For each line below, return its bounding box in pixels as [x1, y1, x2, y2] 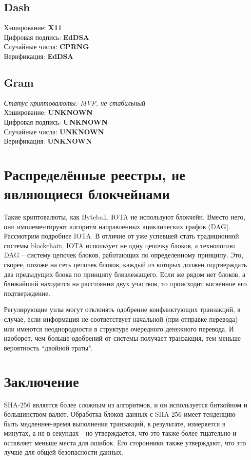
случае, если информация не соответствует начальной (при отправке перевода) [4, 314, 238, 324]
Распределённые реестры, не [4, 164, 186, 184]
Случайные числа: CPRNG [4, 41, 89, 52]
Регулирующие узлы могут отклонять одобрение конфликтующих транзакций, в [4, 304, 241, 314]
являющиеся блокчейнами [4, 184, 170, 203]
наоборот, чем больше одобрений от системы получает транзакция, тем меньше [4, 333, 241, 343]
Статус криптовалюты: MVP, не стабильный [4, 97, 145, 108]
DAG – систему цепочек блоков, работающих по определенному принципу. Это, [4, 250, 244, 260]
